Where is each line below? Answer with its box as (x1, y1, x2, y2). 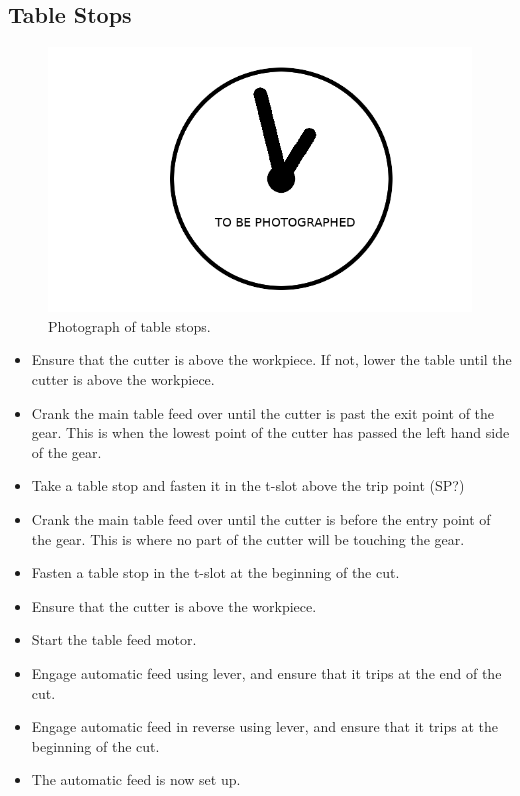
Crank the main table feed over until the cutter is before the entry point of (31, 508, 491, 529)
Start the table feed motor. (31, 629, 197, 650)
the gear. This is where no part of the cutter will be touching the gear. (31, 528, 465, 549)
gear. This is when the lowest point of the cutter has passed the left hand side (31, 422, 510, 443)
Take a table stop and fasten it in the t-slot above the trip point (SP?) (31, 475, 465, 496)
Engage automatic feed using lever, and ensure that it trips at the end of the (31, 662, 502, 683)
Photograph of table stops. (48, 315, 211, 336)
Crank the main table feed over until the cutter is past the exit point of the (31, 402, 495, 423)
